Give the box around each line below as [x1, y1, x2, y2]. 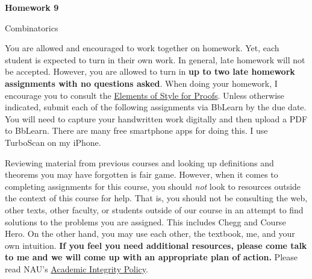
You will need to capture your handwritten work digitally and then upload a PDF [5, 112, 308, 125]
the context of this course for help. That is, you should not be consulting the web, [5, 192, 308, 204]
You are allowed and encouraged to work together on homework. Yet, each [5, 42, 279, 54]
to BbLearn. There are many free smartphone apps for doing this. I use [5, 124, 268, 137]
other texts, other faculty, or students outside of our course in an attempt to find [5, 203, 304, 216]
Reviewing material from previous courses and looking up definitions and [5, 156, 274, 169]
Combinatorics [5, 21, 58, 34]
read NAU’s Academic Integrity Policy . [5, 262, 148, 275]
